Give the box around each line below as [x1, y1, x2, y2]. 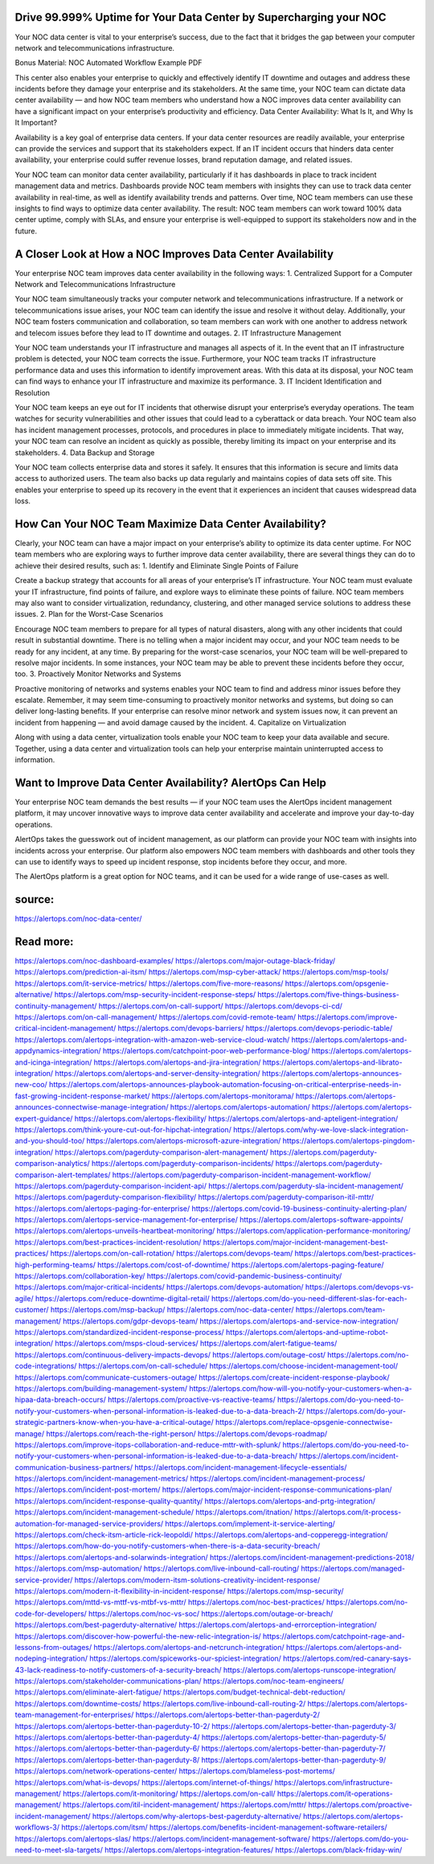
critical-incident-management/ [14, 1024, 117, 1033]
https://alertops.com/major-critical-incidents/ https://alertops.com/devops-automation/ [14, 1283, 305, 1292]
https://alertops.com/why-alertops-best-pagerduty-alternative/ [92, 1811, 301, 1821]
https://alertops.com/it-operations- [277, 1789, 393, 1798]
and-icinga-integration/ [14, 1057, 92, 1067]
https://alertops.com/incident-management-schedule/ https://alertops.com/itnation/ [14, 1508, 293, 1517]
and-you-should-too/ [14, 1136, 85, 1146]
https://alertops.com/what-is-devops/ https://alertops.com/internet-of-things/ [14, 1777, 273, 1787]
